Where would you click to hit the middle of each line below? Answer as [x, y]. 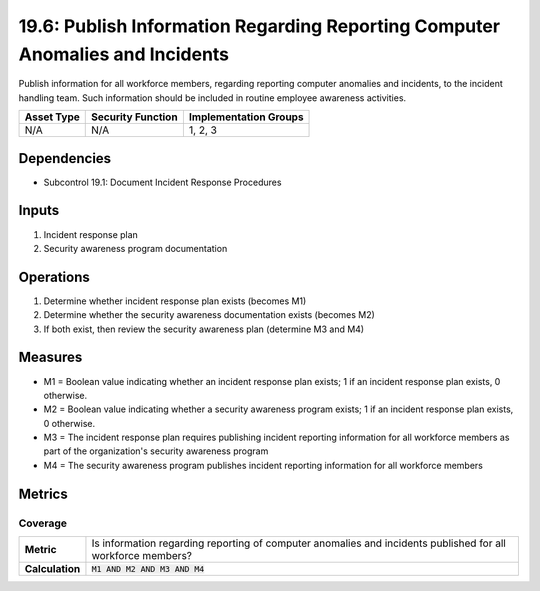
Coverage [43, 523]
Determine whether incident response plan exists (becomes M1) [175, 301]
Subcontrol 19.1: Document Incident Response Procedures [162, 182]
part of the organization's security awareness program [156, 451]
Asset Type [52, 117]
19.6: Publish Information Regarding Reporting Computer [259, 26]
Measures [50, 357]
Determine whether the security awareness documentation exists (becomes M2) [209, 315]
